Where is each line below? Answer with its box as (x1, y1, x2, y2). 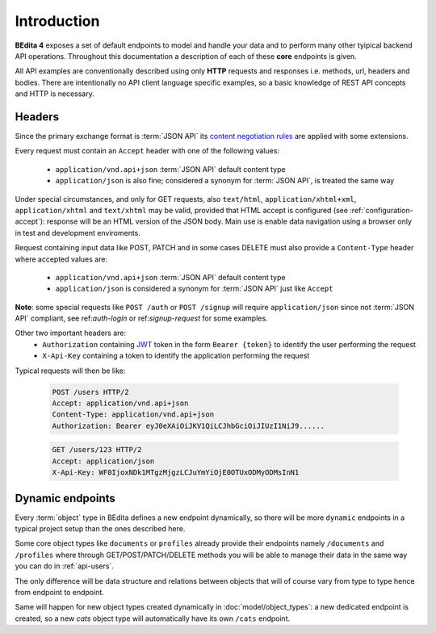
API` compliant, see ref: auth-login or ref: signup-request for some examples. (15, 313, 268, 323)
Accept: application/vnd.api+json (52, 399, 189, 408)
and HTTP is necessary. (15, 89, 94, 99)
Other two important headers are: (15, 328, 127, 338)
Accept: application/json (52, 456, 155, 466)
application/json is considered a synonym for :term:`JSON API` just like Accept (55, 283, 333, 294)
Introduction (15, 12, 100, 30)
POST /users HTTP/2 (52, 388, 129, 396)
